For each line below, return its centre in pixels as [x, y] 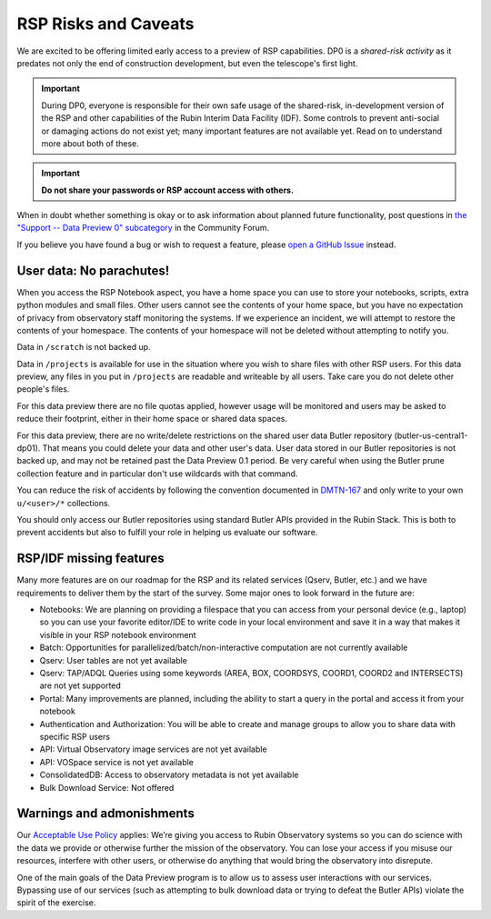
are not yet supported [80, 685]
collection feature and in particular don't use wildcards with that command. [157, 474]
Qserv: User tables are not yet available [114, 660]
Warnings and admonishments [105, 814]
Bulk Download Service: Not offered [107, 787]
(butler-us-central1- [431, 435]
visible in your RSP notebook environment [118, 634]
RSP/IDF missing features [90, 559]
